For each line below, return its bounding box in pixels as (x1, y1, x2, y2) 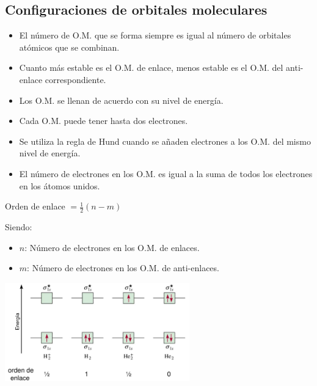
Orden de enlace (5, 200, 65, 213)
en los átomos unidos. (19, 179, 100, 192)
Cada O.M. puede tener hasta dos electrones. (19, 114, 188, 127)
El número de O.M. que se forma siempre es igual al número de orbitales (19, 29, 291, 42)
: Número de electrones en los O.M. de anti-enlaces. (27, 261, 219, 274)
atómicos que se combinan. (19, 40, 120, 53)
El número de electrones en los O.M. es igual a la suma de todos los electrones (19, 167, 313, 180)
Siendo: (5, 220, 32, 233)
